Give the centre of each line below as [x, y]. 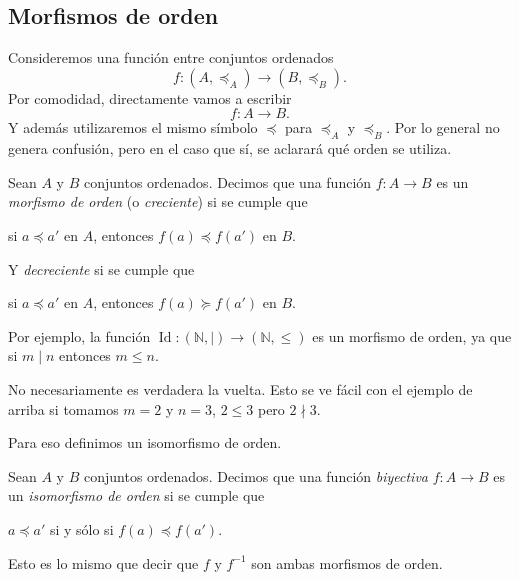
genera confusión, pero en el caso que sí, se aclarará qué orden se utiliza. [230, 148]
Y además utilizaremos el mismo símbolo [133, 127]
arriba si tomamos [63, 408]
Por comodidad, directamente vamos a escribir [150, 97]
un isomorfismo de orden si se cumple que [136, 495]
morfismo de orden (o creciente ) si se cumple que [158, 201]
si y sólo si [81, 528]
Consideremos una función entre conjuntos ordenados [171, 57]
